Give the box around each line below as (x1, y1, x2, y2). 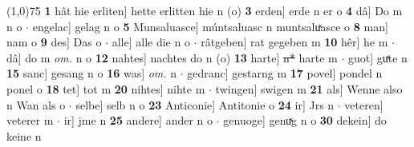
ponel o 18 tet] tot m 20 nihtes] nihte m (6, 80, 205, 97)
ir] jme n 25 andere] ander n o (63, 112, 213, 129)
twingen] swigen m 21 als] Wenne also (215, 80, 403, 97)
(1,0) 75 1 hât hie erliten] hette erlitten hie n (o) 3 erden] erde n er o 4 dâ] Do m (6, 2, 403, 18)
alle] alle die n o (112, 34, 190, 50)
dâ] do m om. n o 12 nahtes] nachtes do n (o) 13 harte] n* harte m (6, 49, 338, 66)
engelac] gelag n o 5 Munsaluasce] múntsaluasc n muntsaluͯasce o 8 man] (32, 18, 388, 34)
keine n (6, 127, 42, 144)
